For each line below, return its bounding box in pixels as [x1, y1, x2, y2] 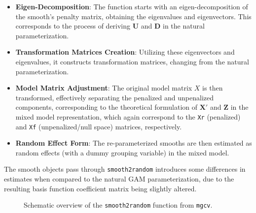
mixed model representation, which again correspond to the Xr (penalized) [15, 111, 241, 122]
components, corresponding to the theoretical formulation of [15, 102, 198, 112]
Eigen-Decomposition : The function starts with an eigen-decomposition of [15, 1, 248, 11]
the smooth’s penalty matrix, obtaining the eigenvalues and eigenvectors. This [15, 11, 252, 21]
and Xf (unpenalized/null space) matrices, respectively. [15, 121, 182, 131]
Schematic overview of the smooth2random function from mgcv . [24, 200, 213, 210]
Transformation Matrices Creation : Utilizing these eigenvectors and [15, 47, 235, 57]
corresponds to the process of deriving [15, 21, 131, 31]
